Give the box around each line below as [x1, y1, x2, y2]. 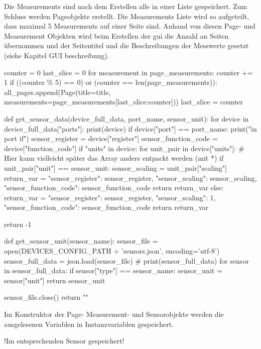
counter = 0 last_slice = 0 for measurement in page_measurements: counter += [4, 67, 253, 77]
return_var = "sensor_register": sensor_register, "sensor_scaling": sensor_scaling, [4, 172, 257, 183]
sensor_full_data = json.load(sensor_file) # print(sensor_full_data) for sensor [4, 255, 249, 266]
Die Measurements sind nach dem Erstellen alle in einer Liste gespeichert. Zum [4, 1, 247, 11]
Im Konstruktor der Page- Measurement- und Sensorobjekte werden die [4, 309, 224, 319]
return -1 [4, 218, 32, 229]
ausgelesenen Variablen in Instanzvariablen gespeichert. [4, 318, 174, 329]
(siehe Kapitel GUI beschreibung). [4, 50, 109, 60]
